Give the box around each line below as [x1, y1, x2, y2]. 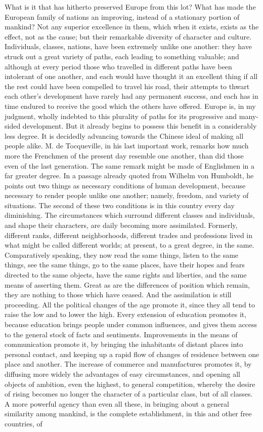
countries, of [5, 418, 42, 428]
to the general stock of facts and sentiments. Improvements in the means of [5, 329, 238, 339]
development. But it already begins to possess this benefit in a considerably [22, 121, 257, 131]
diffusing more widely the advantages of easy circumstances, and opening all [5, 368, 240, 379]
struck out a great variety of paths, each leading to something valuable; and [5, 51, 239, 61]
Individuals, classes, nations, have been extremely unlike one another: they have [5, 41, 252, 52]
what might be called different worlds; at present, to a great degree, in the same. [5, 240, 254, 250]
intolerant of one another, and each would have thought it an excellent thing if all [5, 71, 258, 82]
